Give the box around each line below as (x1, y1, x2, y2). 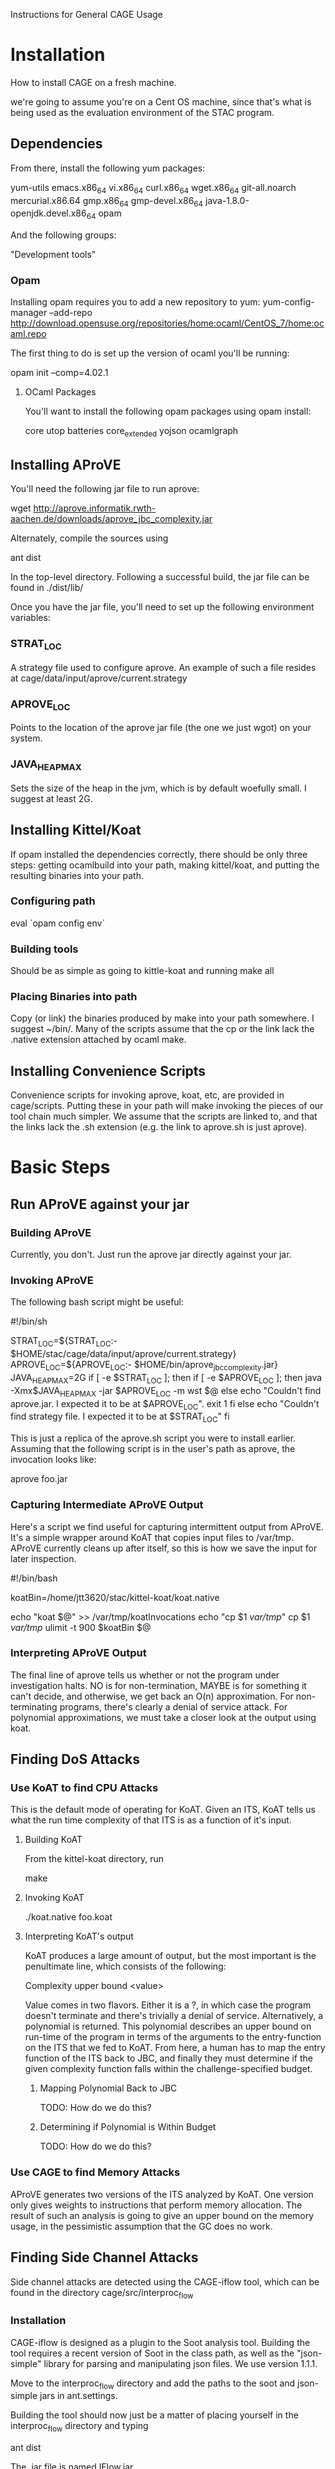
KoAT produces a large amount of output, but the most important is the (24, 1950, 317, 1962)
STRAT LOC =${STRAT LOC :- (10, 1335, 118, 1349)
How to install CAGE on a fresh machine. (10, 76, 177, 88)
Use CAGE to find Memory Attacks (10, 2165, 181, 2179)
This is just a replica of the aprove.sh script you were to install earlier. (10, 1432, 297, 1444)
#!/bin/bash (10, 1572, 58, 1584)
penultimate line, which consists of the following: (24, 1960, 227, 1973)
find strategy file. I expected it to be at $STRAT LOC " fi (10, 1410, 230, 1425)
